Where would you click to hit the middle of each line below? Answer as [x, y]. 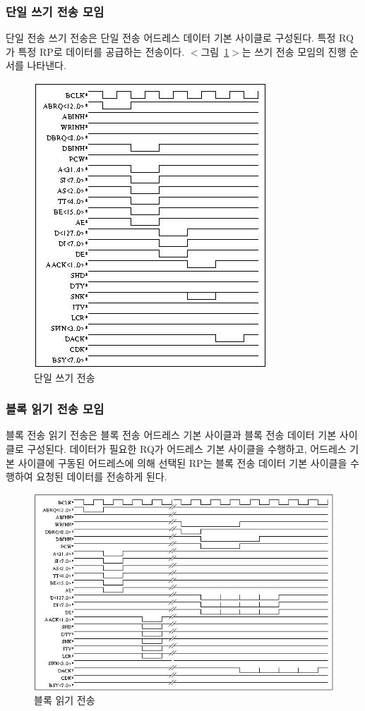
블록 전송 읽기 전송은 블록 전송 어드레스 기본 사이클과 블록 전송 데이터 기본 [171, 435]
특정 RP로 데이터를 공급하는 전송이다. [101, 51]
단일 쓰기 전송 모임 [55, 11]
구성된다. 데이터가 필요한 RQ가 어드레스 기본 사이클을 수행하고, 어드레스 [187, 449]
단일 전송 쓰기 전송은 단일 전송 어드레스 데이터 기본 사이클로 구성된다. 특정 [171, 38]
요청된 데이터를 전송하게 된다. [102, 476]
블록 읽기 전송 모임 [55, 409]
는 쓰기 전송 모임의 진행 [294, 51]
